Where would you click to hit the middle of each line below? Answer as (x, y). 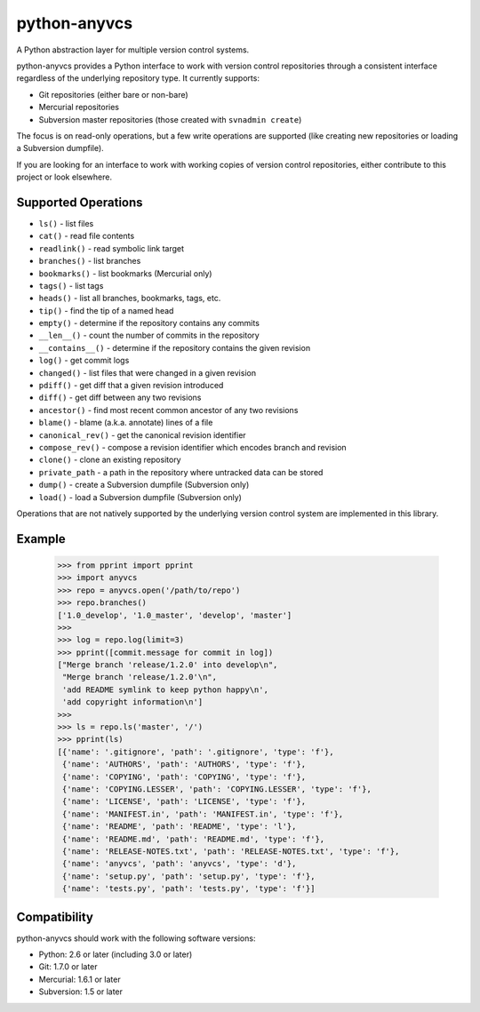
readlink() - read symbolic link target (112, 248)
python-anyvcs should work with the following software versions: (136, 938)
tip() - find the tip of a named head (106, 310)
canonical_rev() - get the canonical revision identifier (142, 434)
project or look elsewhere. (64, 177)
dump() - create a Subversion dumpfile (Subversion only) (144, 485)
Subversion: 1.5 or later (81, 992)
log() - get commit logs (84, 361)
